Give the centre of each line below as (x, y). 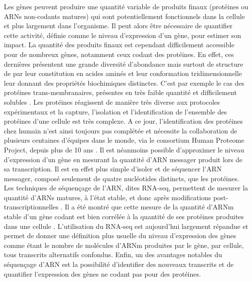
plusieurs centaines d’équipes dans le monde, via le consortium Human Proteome (124, 140)
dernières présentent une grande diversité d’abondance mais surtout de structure (124, 64)
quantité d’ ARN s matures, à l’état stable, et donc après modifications (108, 197)
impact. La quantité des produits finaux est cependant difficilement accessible (119, 45)
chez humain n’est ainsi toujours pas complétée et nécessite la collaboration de (121, 130)
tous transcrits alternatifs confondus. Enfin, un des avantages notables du (113, 254)
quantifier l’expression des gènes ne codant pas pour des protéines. (102, 273)
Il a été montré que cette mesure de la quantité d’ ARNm (149, 207)
